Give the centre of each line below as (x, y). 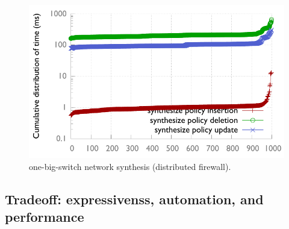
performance (45, 217)
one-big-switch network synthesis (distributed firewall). (130, 166)
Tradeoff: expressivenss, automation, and (134, 199)
